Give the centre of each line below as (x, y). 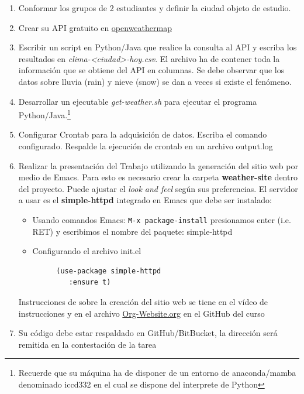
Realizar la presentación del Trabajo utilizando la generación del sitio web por (158, 165)
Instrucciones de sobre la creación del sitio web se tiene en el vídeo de (143, 302)
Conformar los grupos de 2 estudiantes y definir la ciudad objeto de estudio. (155, 8)
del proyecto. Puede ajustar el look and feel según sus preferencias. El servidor (158, 188)
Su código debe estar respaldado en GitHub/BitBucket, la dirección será (148, 333)
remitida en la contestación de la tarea (87, 344)
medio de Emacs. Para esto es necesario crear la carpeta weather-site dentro (158, 177)
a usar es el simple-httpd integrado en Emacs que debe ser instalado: (145, 200)
